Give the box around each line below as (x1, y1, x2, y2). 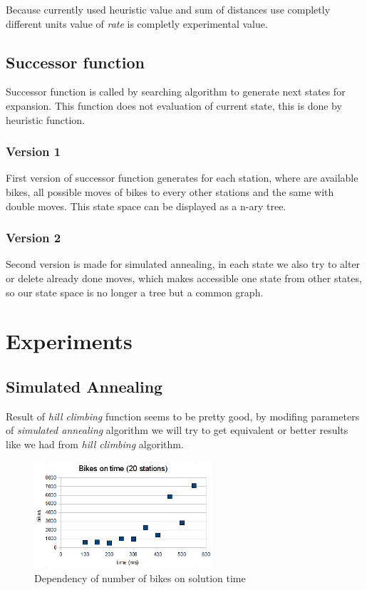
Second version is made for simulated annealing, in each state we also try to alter (6, 257, 361, 271)
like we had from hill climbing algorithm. (6, 436, 184, 451)
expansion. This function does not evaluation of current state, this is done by (6, 98, 342, 113)
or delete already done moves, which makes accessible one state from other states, (6, 270, 362, 285)
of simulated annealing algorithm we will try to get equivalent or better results (6, 423, 348, 438)
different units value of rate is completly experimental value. (6, 16, 268, 31)
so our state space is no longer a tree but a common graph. (6, 284, 264, 299)
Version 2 (6, 229, 61, 247)
